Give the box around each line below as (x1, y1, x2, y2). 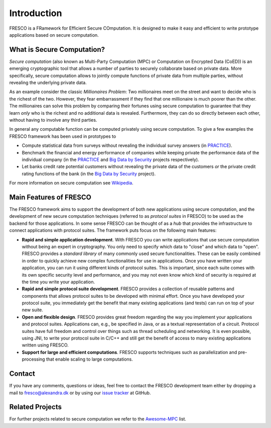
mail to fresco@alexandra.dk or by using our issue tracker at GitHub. (9, 390, 151, 396)
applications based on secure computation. (9, 32, 99, 38)
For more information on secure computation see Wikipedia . (9, 180, 133, 186)
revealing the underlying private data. (9, 79, 87, 85)
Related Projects (9, 403, 62, 411)
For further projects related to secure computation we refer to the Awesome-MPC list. (9, 416, 187, 422)
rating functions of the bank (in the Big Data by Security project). (22, 170, 156, 177)
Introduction (9, 8, 62, 19)
